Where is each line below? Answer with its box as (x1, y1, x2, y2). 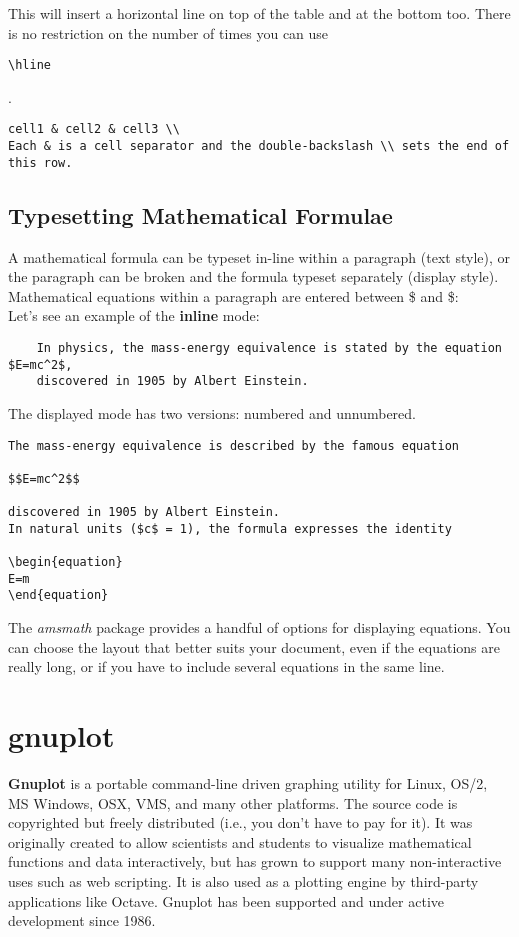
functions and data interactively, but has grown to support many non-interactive (8, 851, 502, 872)
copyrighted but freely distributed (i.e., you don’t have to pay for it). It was (8, 812, 473, 833)
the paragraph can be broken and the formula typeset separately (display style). (8, 266, 499, 287)
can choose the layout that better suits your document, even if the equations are (8, 636, 500, 657)
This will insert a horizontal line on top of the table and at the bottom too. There (8, 3, 511, 23)
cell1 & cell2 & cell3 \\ (8, 122, 180, 137)
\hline (8, 58, 51, 73)
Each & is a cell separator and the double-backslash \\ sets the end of (8, 139, 510, 154)
